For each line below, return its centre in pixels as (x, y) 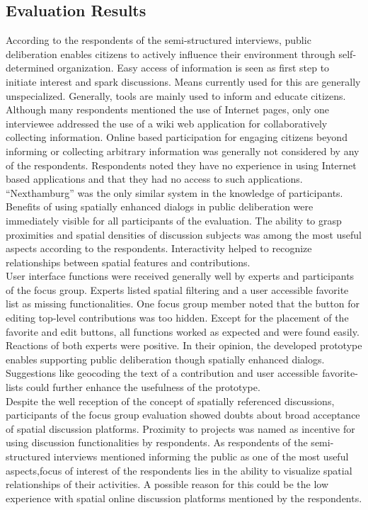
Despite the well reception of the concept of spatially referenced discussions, (170, 401)
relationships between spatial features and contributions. (128, 262)
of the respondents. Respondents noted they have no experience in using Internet (181, 165)
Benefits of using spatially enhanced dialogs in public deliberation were (160, 206)
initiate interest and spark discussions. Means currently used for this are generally (183, 81)
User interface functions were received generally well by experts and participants (180, 276)
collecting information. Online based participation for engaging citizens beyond (177, 137)
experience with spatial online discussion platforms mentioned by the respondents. (184, 498)
